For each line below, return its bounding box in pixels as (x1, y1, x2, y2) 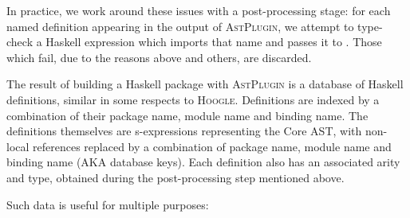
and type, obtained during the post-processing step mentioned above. (6, 169, 345, 185)
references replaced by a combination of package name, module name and (33, 138, 392, 154)
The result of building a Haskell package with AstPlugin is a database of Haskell (6, 76, 404, 92)
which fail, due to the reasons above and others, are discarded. (6, 49, 312, 65)
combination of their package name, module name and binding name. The (6, 107, 369, 123)
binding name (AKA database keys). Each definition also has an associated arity (6, 154, 400, 170)
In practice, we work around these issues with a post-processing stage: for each (6, 2, 391, 18)
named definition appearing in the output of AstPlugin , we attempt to (6, 18, 354, 34)
